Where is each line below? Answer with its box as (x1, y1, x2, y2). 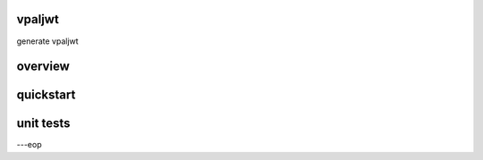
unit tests (16, 116, 71, 131)
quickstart (16, 88, 76, 103)
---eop (16, 139, 42, 150)
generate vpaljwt (16, 36, 80, 46)
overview (16, 59, 71, 74)
